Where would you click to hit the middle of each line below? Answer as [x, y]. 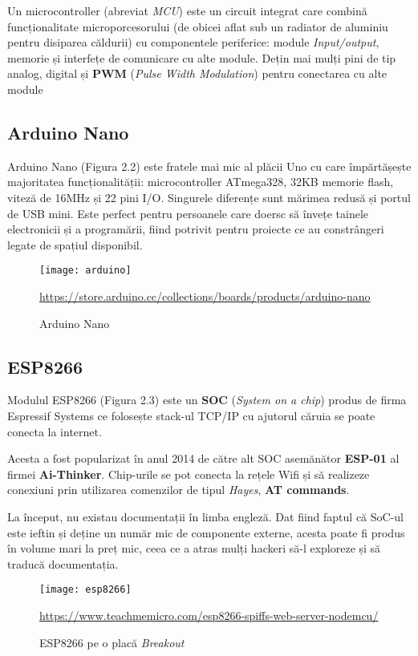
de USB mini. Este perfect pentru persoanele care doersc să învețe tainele [188, 213]
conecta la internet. [55, 431]
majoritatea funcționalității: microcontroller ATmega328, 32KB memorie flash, [201, 182]
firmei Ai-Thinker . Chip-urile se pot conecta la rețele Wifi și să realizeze [189, 474]
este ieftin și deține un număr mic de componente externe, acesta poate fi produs [206, 532]
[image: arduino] [85, 271]
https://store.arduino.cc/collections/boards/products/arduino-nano [205, 296]
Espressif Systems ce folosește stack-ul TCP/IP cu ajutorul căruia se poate [191, 415]
